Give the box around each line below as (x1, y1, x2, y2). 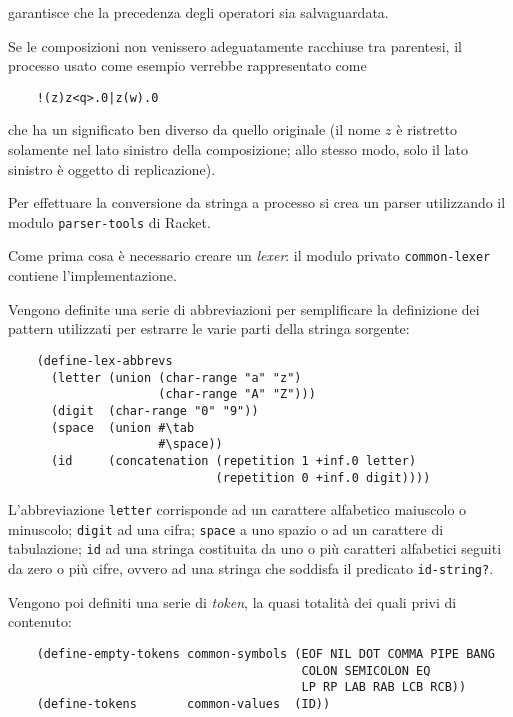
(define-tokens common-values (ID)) (36, 696, 331, 711)
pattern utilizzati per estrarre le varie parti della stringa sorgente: (8, 318, 410, 339)
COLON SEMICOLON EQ (301, 663, 431, 678)
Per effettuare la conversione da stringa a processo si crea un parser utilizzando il (8, 192, 506, 213)
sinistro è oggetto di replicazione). (8, 158, 216, 179)
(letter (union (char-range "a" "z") (50, 370, 302, 385)
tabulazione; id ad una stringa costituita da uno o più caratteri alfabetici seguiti (8, 538, 502, 559)
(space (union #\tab (50, 420, 195, 435)
